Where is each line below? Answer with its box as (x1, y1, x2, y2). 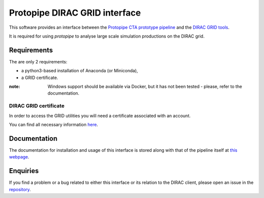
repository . (9, 186, 31, 192)
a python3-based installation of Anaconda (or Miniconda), (21, 68, 138, 74)
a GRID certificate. (21, 75, 58, 80)
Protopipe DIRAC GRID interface (9, 7, 141, 18)
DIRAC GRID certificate (9, 102, 65, 109)
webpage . (9, 154, 29, 160)
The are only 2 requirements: (9, 59, 68, 64)
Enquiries (9, 167, 39, 175)
